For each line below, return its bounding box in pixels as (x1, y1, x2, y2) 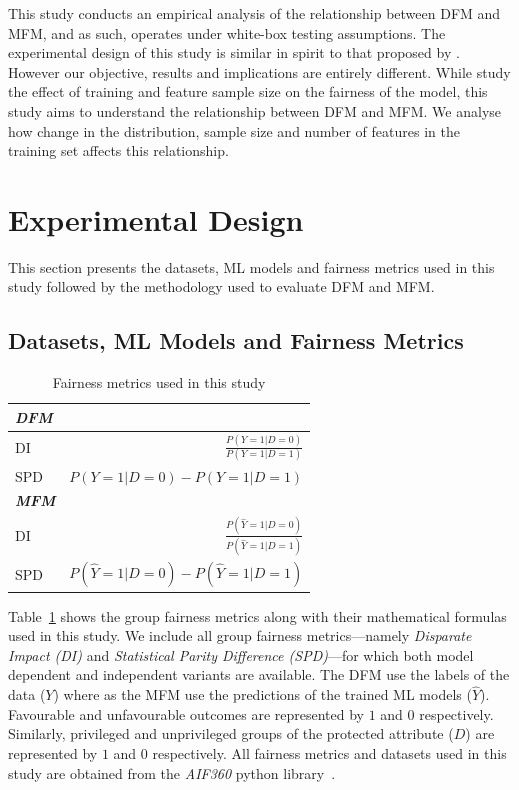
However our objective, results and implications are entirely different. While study (8, 61, 511, 82)
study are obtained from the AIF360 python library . (8, 762, 336, 783)
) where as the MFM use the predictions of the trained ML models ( (53, 684, 472, 705)
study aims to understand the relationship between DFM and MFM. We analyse (8, 100, 502, 121)
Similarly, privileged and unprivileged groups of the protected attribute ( (8, 723, 454, 744)
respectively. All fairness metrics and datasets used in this (152, 743, 507, 764)
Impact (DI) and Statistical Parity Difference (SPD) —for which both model (8, 644, 474, 665)
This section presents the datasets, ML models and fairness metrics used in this (8, 256, 495, 277)
